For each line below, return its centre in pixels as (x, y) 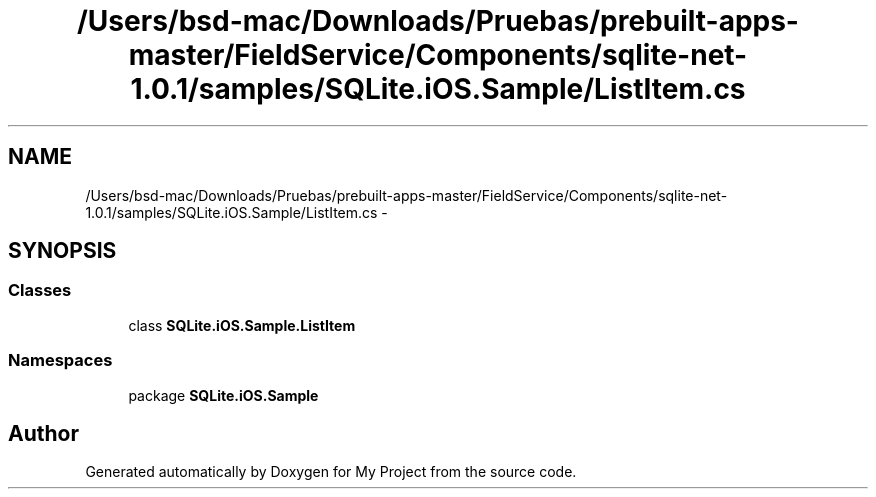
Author (43, 433)
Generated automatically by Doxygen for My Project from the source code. (331, 472)
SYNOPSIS (62, 251)
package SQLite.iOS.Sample (223, 395)
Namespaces (60, 360)
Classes (40, 290)
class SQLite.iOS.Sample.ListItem (242, 325)
